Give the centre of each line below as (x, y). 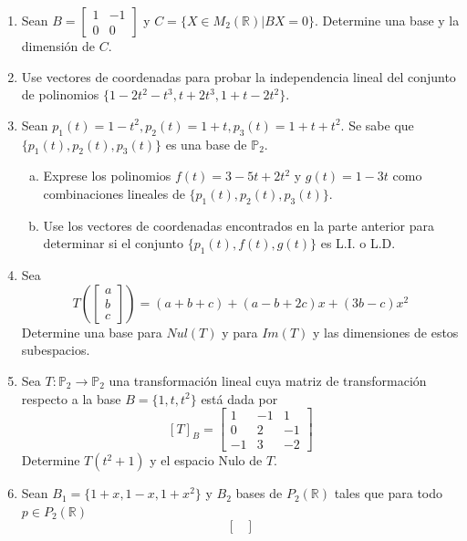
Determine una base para (92, 332)
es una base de (206, 144)
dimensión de (58, 46)
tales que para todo (389, 493)
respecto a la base (71, 398)
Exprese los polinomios (107, 176)
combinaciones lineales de (114, 193)
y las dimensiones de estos (385, 332)
